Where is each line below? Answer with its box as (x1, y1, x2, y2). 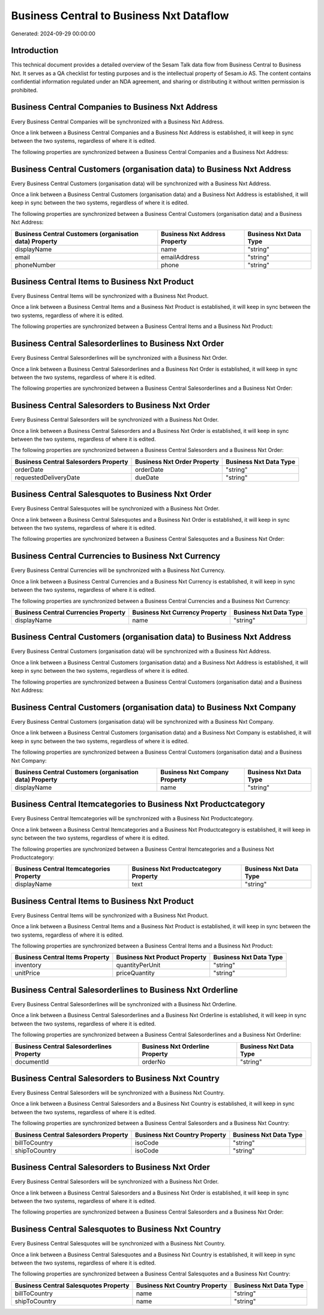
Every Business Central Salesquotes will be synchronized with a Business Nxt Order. (11, 505, 220, 512)
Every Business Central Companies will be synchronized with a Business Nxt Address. (11, 118, 224, 125)
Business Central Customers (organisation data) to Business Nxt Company (11, 702, 296, 712)
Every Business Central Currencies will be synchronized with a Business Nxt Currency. (11, 567, 226, 574)
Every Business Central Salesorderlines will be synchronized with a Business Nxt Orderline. (11, 1000, 237, 1007)
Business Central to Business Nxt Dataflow (11, 9, 229, 22)
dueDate (135, 473, 159, 482)
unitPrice (14, 969, 40, 977)
